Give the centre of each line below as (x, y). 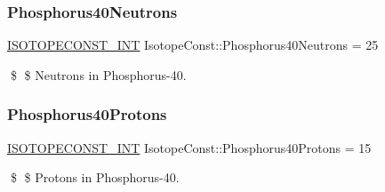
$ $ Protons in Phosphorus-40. (95, 177)
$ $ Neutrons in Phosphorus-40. (98, 74)
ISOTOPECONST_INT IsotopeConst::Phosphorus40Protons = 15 (189, 147)
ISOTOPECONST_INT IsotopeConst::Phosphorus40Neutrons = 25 (193, 45)
